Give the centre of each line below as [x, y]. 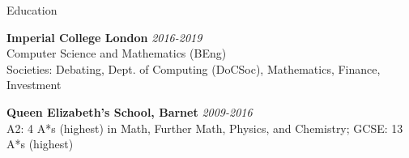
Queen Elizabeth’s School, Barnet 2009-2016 [130, 111]
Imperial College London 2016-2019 [104, 37]
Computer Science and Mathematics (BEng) [117, 53]
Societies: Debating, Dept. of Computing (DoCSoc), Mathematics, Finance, [194, 68]
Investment [34, 85]
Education [32, 10]
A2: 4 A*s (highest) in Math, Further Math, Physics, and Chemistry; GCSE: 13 [205, 128]
